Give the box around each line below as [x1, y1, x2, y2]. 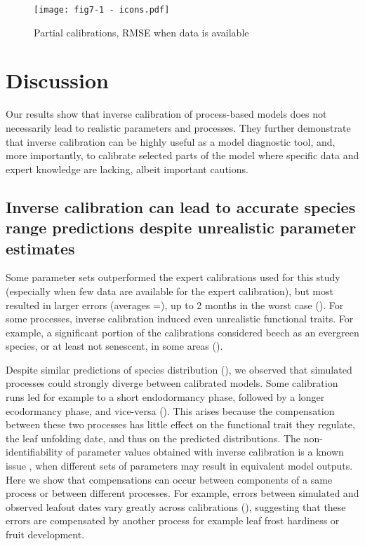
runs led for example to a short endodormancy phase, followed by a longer [6, 390, 325, 404]
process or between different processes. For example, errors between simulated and [6, 486, 359, 500]
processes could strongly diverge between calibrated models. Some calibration [6, 376, 338, 390]
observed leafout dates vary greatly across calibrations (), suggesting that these [6, 499, 346, 514]
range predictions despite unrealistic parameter [6, 217, 357, 238]
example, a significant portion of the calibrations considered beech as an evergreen [6, 325, 359, 339]
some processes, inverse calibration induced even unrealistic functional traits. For [6, 311, 354, 326]
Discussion [6, 66, 109, 95]
